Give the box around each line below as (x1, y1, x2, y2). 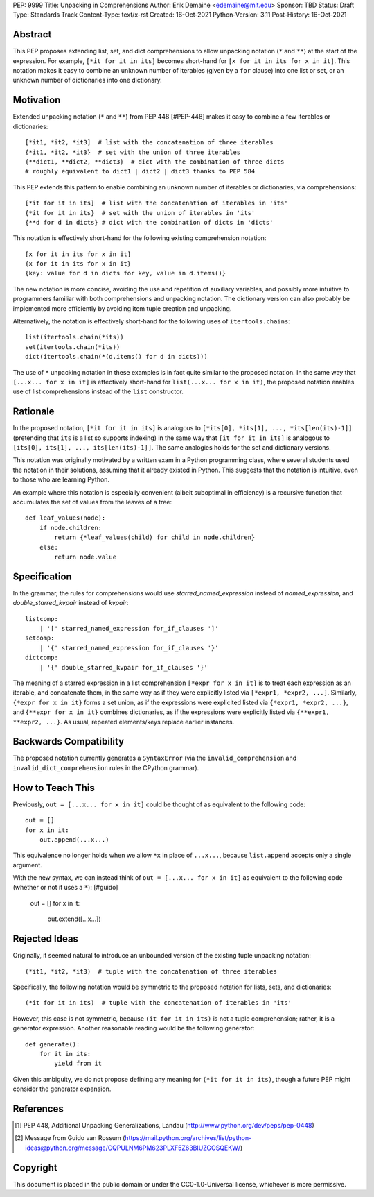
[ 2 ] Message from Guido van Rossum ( (15, 1134, 125, 1142)
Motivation (12, 94, 61, 106)
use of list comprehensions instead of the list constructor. (12, 387, 184, 396)
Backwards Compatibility (12, 736, 125, 747)
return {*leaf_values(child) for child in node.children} (54, 534, 256, 541)
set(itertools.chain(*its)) (25, 343, 121, 350)
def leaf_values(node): (25, 514, 106, 522)
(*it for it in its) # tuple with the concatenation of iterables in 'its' (25, 999, 292, 1007)
